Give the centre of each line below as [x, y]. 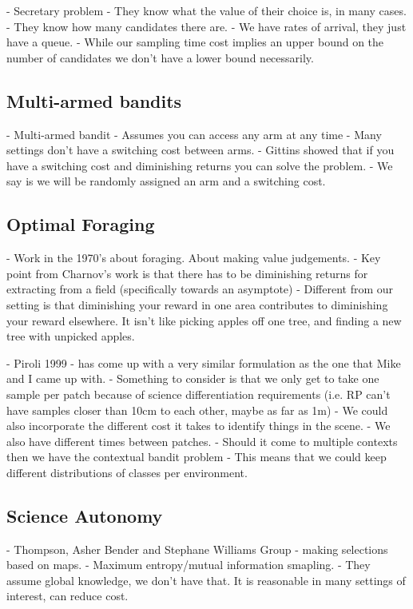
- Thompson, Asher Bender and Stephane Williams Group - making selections [197, 549]
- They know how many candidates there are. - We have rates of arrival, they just [206, 26]
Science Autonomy [85, 515]
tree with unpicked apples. [71, 336]
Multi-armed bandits [94, 100]
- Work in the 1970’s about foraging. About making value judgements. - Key [194, 258]
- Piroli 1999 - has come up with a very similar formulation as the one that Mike [204, 362]
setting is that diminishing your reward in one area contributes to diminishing [197, 304]
